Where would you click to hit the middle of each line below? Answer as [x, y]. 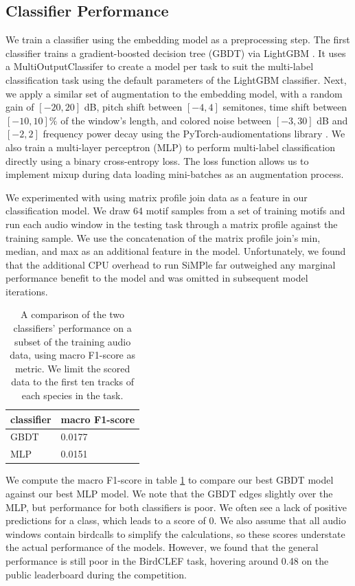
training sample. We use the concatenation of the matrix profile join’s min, [163, 237]
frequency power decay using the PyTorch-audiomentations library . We [194, 134]
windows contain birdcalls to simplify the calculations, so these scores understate [175, 533]
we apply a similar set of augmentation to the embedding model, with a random [174, 93]
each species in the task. [72, 395]
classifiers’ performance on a [72, 328]
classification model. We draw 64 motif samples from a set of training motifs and [175, 211]
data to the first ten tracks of [72, 382]
